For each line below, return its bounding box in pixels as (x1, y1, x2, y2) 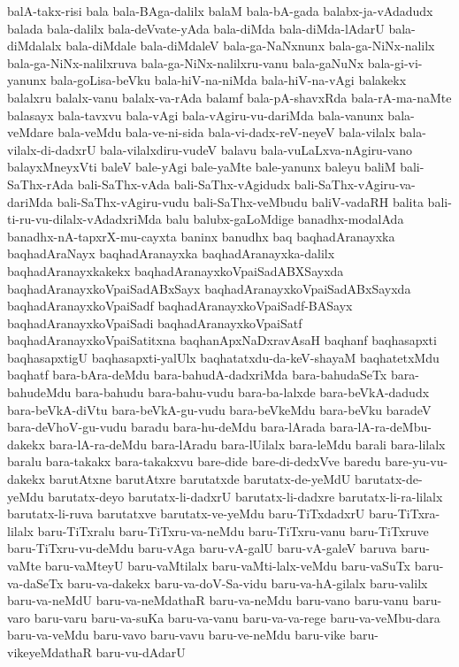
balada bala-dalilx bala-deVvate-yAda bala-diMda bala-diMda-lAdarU (7, 19, 385, 37)
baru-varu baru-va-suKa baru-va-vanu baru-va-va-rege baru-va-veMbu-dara (34, 608, 440, 626)
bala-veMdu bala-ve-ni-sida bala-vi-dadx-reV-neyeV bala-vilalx (57, 123, 395, 142)
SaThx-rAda (7, 174, 74, 193)
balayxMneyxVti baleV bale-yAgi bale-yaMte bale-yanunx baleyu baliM (7, 157, 396, 176)
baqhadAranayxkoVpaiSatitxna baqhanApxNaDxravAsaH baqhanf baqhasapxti (7, 331, 437, 349)
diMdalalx (7, 36, 62, 55)
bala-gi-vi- (367, 53, 423, 72)
